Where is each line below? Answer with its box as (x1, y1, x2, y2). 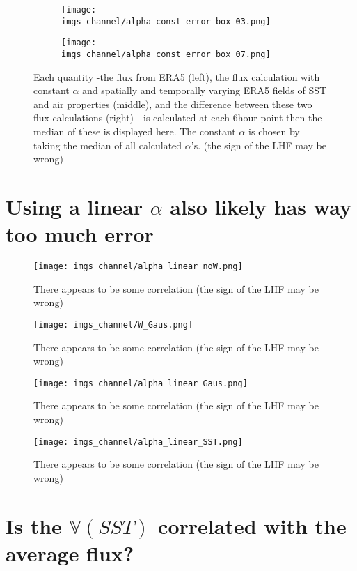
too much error (6, 220, 154, 248)
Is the (6, 511, 62, 540)
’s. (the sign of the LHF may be (191, 137, 326, 152)
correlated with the (158, 511, 347, 540)
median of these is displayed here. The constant (33, 124, 236, 138)
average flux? (6, 538, 134, 567)
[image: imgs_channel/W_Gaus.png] (33, 319, 193, 330)
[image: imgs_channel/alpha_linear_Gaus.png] (33, 378, 248, 388)
